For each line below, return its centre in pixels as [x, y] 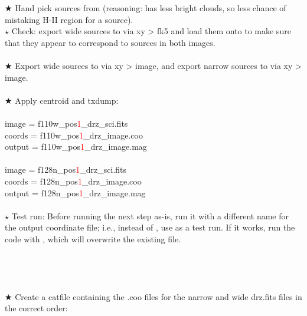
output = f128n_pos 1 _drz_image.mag [75, 192]
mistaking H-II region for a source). [69, 19]
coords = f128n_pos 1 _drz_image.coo [73, 181]
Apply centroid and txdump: [67, 100]
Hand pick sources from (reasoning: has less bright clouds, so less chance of [151, 8]
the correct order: [36, 308]
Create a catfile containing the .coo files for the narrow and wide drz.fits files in [159, 296]
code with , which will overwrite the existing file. [93, 238]
